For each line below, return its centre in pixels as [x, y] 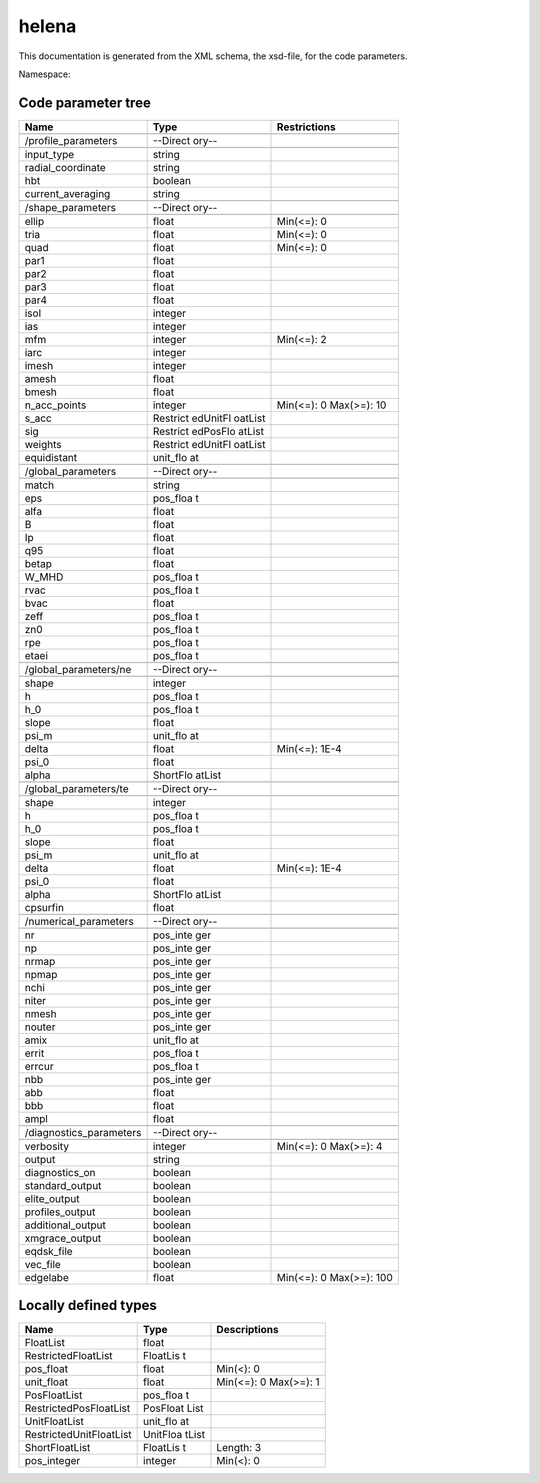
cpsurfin [44, 907]
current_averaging [67, 193]
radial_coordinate [65, 167]
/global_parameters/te [76, 788]
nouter [40, 1027]
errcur [39, 1066]
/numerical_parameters [79, 921]
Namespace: [44, 74]
